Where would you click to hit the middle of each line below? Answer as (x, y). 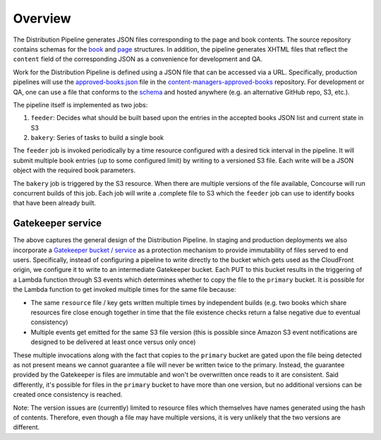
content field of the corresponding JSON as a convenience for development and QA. (138, 59)
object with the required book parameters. (74, 170)
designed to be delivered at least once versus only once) (113, 342)
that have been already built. (55, 203)
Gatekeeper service (58, 224)
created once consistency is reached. (68, 395)
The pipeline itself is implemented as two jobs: (80, 105)
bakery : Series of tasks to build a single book (97, 138)
